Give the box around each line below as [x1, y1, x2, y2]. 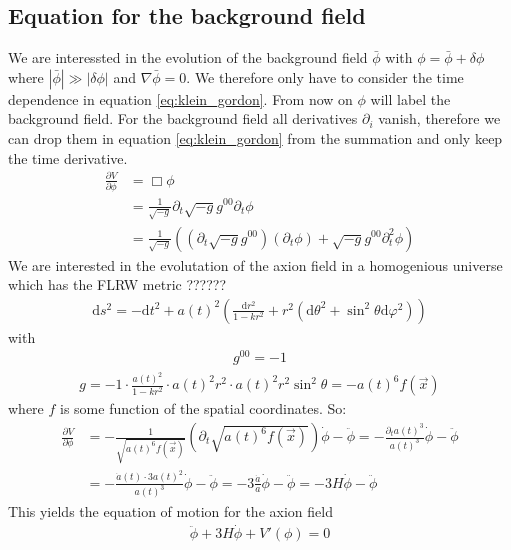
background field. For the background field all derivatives [8, 108, 358, 129]
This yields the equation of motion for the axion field [8, 500, 333, 521]
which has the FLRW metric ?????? [8, 274, 227, 295]
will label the [370, 88, 451, 109]
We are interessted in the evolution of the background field [8, 47, 368, 68]
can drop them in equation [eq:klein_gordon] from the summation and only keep [8, 127, 503, 148]
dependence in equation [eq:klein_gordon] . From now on [8, 88, 353, 109]
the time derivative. [8, 147, 128, 168]
